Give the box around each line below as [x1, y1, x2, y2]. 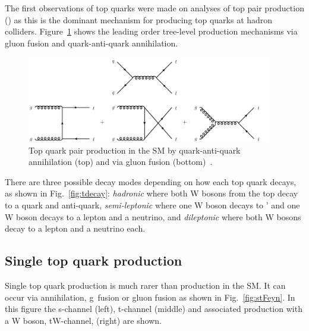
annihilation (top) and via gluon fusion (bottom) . [29, 155, 213, 168]
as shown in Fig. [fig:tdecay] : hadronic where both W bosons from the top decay [5, 187, 298, 199]
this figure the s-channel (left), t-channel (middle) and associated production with [5, 302, 302, 315]
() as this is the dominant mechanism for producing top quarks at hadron [5, 13, 273, 26]
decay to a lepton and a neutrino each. [5, 222, 146, 235]
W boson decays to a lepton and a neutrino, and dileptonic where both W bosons [5, 210, 301, 223]
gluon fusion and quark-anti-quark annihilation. [5, 36, 178, 49]
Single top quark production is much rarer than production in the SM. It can [5, 279, 286, 291]
